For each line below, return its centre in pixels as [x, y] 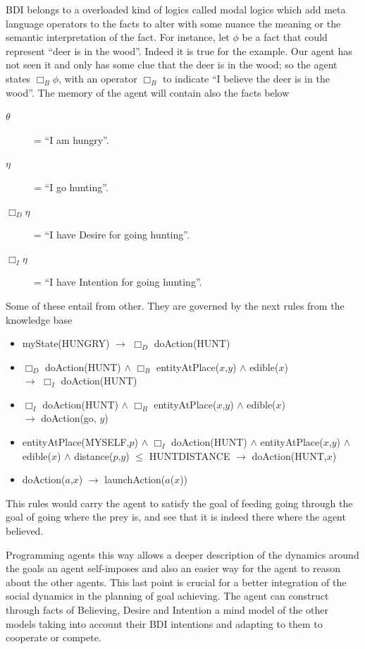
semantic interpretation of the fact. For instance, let [118, 37]
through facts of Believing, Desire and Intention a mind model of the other [167, 609]
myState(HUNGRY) [66, 343]
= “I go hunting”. [71, 187]
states [18, 78]
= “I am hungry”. [72, 139]
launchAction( [135, 479]
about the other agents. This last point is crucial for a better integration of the [176, 582]
